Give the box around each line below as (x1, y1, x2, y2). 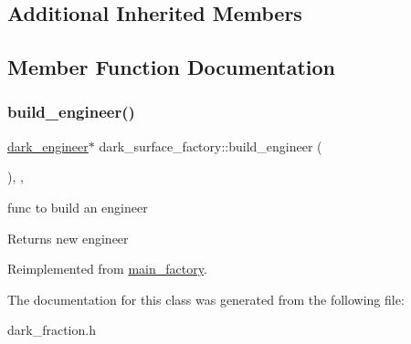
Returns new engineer (7, 228, 129, 247)
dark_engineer (7, 136, 89, 155)
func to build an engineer (7, 197, 148, 216)
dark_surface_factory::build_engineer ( (99, 136, 322, 155)
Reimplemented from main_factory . (7, 259, 207, 278)
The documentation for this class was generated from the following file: (7, 289, 405, 308)
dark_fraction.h (7, 320, 96, 339)
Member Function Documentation (7, 53, 336, 81)
